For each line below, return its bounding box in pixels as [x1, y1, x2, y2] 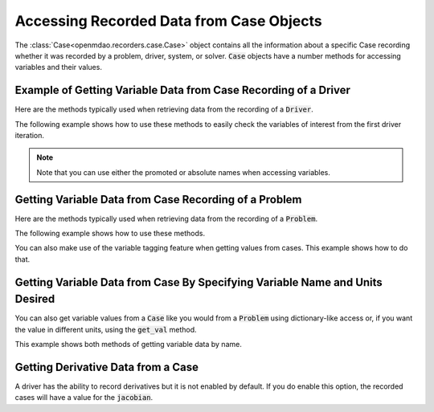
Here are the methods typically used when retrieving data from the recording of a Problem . [14, 214, 317, 223]
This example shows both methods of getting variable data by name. [14, 340, 243, 349]
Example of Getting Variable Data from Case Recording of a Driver [14, 84, 351, 97]
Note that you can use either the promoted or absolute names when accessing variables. [36, 167, 331, 177]
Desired [14, 292, 55, 306]
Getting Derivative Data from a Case [14, 360, 199, 373]
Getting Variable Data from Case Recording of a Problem [14, 193, 302, 206]
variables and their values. [14, 63, 102, 72]
